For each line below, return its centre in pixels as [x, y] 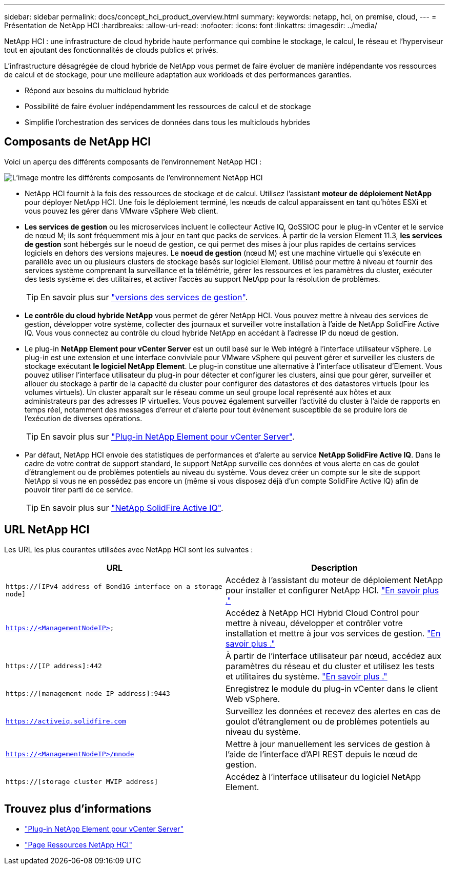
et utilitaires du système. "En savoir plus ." [307, 676]
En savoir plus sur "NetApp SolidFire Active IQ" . [132, 508]
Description [334, 567]
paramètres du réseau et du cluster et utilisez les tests [330, 666]
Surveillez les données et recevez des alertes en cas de [333, 711]
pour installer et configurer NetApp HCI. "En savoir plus [332, 590]
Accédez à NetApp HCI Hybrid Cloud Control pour [322, 613]
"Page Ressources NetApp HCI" [78, 844]
